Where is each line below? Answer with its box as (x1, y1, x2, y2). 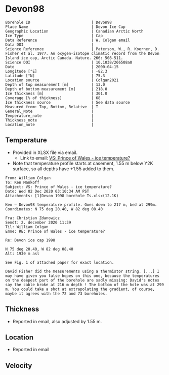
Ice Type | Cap (5, 33, 103, 38)
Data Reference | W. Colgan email (5, 38, 130, 43)
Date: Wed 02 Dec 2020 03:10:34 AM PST (5, 189, 90, 194)
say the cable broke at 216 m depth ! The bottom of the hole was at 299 (5, 282, 164, 287)
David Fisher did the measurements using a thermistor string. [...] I (5, 269, 159, 274)
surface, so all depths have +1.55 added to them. (12, 166, 115, 172)
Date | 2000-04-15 (5, 64, 119, 69)
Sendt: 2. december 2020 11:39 (5, 220, 71, 225)
